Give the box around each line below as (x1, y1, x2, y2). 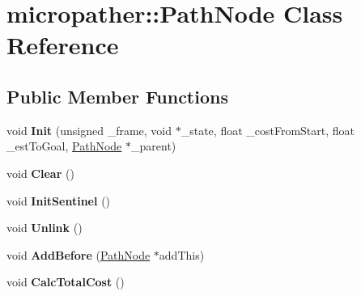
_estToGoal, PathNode (6, 137, 122, 154)
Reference (6, 28, 119, 61)
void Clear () (6, 164, 74, 181)
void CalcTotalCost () (6, 273, 125, 290)
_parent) (131, 137, 176, 154)
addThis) (159, 246, 205, 263)
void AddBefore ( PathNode (6, 246, 151, 263)
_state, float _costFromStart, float (180, 121, 355, 138)
